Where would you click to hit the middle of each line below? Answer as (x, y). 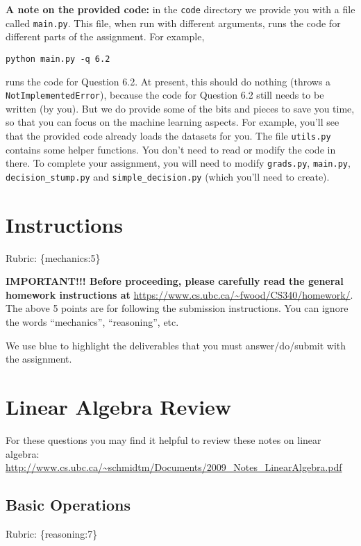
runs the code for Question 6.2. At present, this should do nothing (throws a (168, 81)
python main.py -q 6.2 (58, 59)
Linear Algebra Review (119, 407)
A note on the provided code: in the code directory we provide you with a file (180, 9)
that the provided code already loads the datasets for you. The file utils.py (168, 135)
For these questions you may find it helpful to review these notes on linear (163, 439)
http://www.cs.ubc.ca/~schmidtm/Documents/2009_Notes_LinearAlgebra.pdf (174, 467)
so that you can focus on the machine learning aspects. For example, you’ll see (173, 122)
